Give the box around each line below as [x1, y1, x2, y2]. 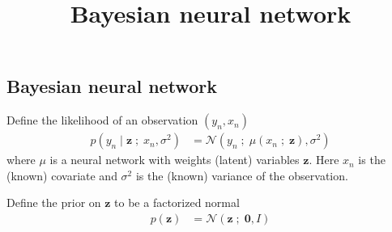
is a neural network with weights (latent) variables [49, 151, 300, 168]
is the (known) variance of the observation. [135, 167, 348, 183]
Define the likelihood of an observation [6, 112, 198, 129]
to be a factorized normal [114, 194, 240, 211]
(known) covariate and [6, 167, 117, 183]
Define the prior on [6, 194, 101, 211]
